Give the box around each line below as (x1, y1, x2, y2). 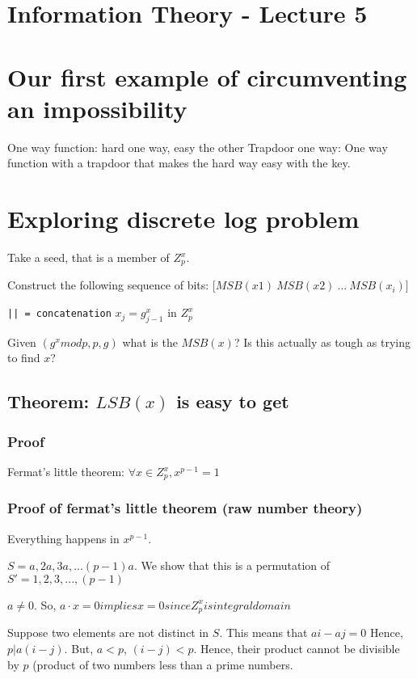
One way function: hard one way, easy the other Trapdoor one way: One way (7, 138, 388, 155)
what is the (122, 333, 178, 350)
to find (7, 349, 40, 366)
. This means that (219, 624, 308, 641)
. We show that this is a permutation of (133, 557, 331, 574)
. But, (64, 639, 94, 656)
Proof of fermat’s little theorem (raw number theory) (7, 498, 363, 518)
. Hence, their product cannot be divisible (193, 639, 400, 656)
